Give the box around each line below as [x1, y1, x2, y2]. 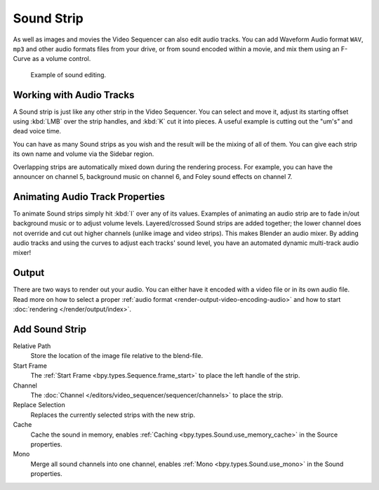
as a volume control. [32, 55, 91, 63]
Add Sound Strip [13, 323, 87, 335]
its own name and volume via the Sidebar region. [13, 150, 154, 158]
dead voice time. [13, 127, 62, 135]
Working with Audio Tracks [13, 88, 135, 101]
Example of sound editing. [30, 70, 107, 79]
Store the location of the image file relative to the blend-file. [30, 352, 204, 360]
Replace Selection [13, 401, 66, 409]
